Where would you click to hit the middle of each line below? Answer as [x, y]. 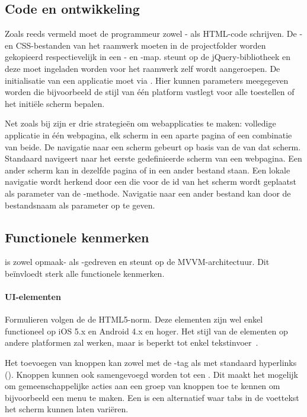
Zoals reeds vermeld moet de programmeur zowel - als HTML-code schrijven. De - [154, 34]
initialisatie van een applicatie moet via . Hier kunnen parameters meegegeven [147, 80]
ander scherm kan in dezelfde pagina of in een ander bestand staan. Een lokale [148, 170]
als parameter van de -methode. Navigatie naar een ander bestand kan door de [148, 193]
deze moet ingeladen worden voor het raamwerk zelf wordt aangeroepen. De [143, 68]
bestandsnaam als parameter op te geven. [80, 205]
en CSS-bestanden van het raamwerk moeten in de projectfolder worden [135, 45]
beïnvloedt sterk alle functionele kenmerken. [85, 273]
